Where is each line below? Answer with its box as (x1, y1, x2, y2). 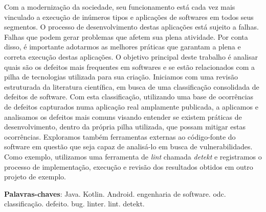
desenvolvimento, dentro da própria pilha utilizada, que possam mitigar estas (4, 121, 246, 132)
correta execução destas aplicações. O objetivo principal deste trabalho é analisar (4, 51, 258, 62)
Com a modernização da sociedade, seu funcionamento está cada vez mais (4, 2, 235, 12)
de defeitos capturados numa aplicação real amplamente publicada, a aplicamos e (4, 101, 258, 112)
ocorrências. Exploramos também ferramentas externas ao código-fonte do (4, 131, 236, 142)
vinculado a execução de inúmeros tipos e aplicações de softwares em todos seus (4, 11, 254, 22)
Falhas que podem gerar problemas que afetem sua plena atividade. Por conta (4, 31, 248, 42)
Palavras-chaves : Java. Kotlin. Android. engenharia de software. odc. (4, 188, 226, 199)
